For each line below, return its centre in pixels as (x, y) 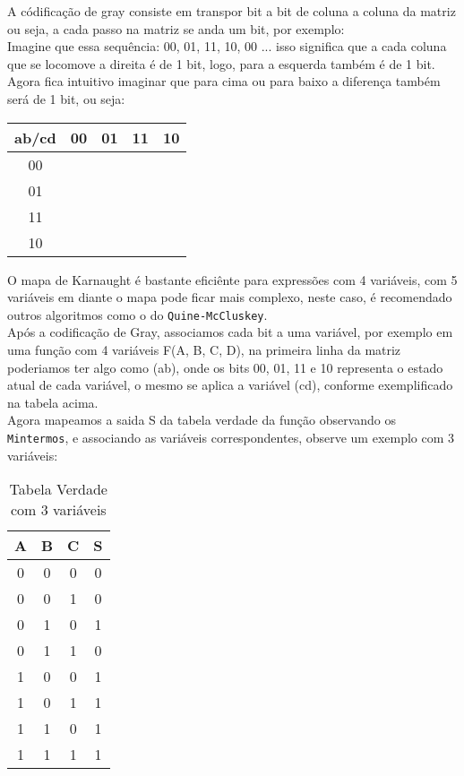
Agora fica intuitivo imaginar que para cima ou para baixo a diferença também (224, 81)
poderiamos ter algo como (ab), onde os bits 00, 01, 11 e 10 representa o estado (225, 367)
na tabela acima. (53, 402)
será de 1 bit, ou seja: (66, 98)
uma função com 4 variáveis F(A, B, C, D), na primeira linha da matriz (204, 349)
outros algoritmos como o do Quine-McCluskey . (137, 314)
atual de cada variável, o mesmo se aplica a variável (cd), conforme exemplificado (230, 385)
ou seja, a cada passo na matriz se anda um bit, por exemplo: (176, 28)
